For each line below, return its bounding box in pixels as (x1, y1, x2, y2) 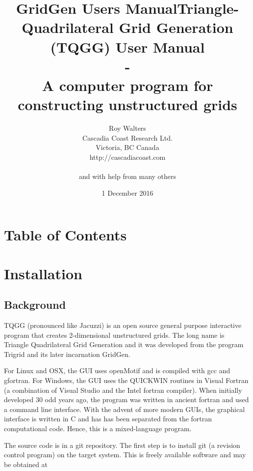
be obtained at (4, 459, 48, 469)
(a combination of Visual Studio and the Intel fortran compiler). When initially (4, 384, 242, 395)
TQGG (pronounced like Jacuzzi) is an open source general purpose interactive (4, 320, 242, 330)
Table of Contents (4, 225, 127, 245)
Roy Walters (109, 123, 146, 133)
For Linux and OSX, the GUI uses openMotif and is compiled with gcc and (4, 365, 230, 376)
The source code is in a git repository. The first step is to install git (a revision (4, 440, 240, 450)
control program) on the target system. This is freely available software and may (4, 449, 246, 460)
